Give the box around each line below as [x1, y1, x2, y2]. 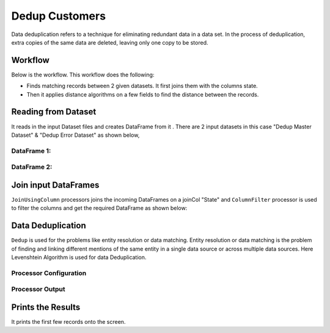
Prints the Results [11, 302, 81, 312]
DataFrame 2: [11, 163, 53, 171]
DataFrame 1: [11, 147, 51, 155]
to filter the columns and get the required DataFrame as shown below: [11, 205, 188, 212]
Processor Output [11, 285, 65, 293]
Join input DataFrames [11, 180, 100, 190]
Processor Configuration [11, 269, 87, 277]
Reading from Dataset [11, 107, 97, 117]
